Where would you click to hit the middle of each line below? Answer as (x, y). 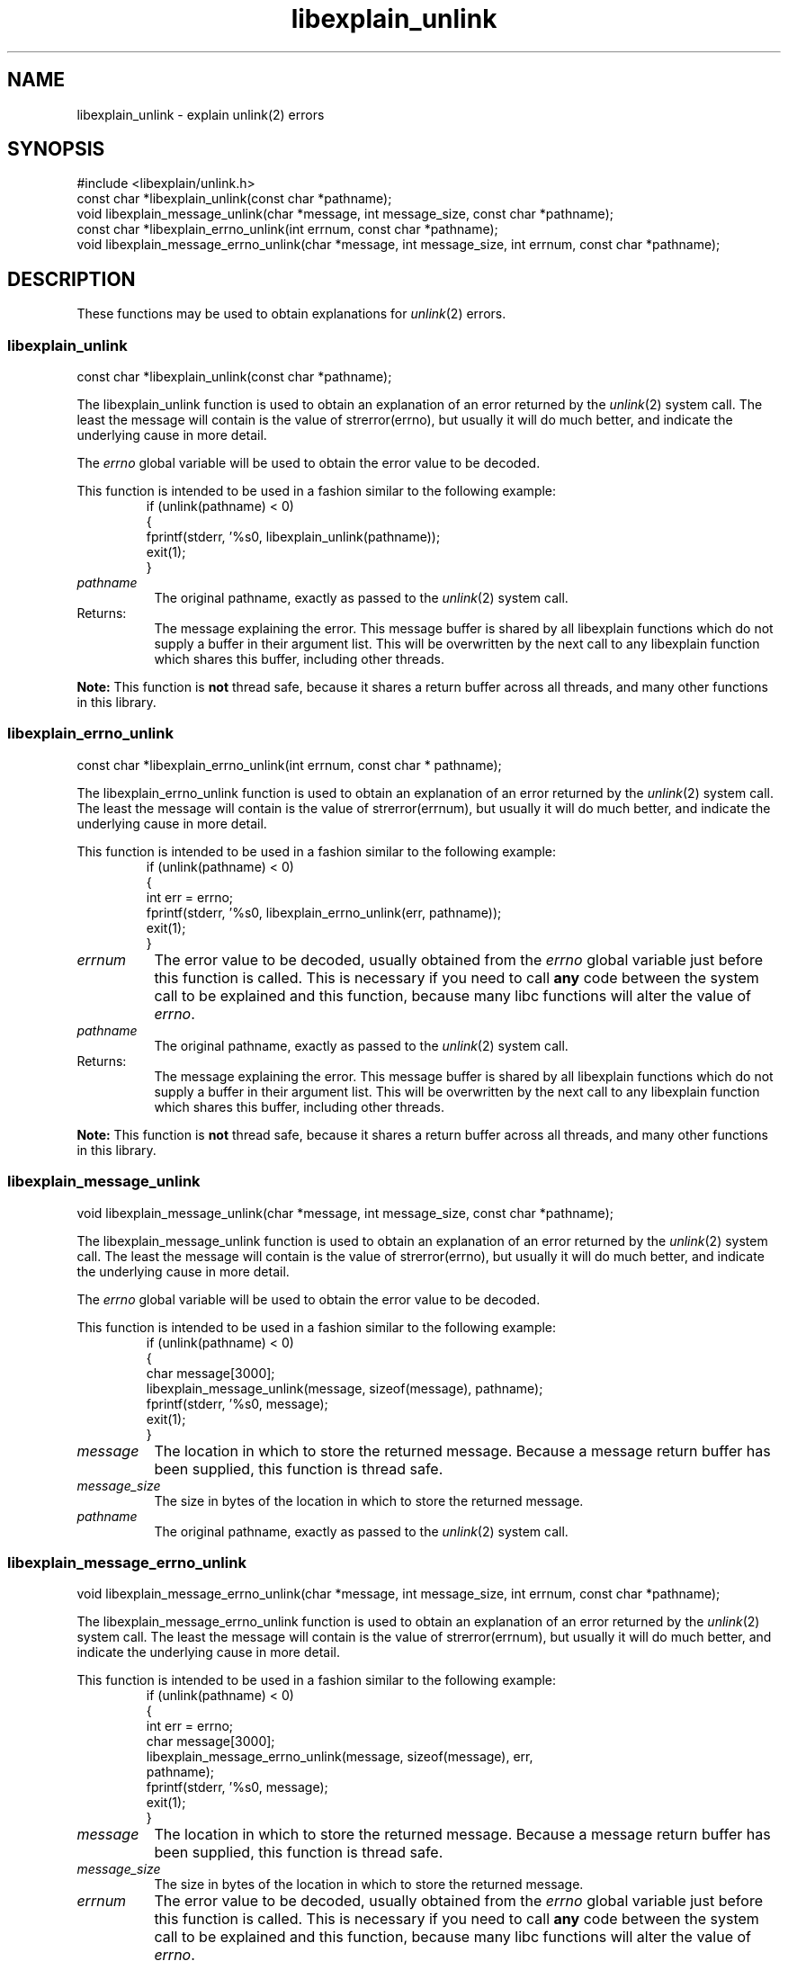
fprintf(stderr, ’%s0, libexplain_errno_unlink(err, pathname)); (324, 912)
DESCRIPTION (72, 279)
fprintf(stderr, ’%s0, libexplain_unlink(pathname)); (293, 537)
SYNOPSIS (56, 149)
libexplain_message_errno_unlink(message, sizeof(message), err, (340, 1757)
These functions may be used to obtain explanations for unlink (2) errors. (291, 314)
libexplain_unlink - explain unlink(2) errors (201, 114)
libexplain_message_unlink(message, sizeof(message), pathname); (345, 1388)
